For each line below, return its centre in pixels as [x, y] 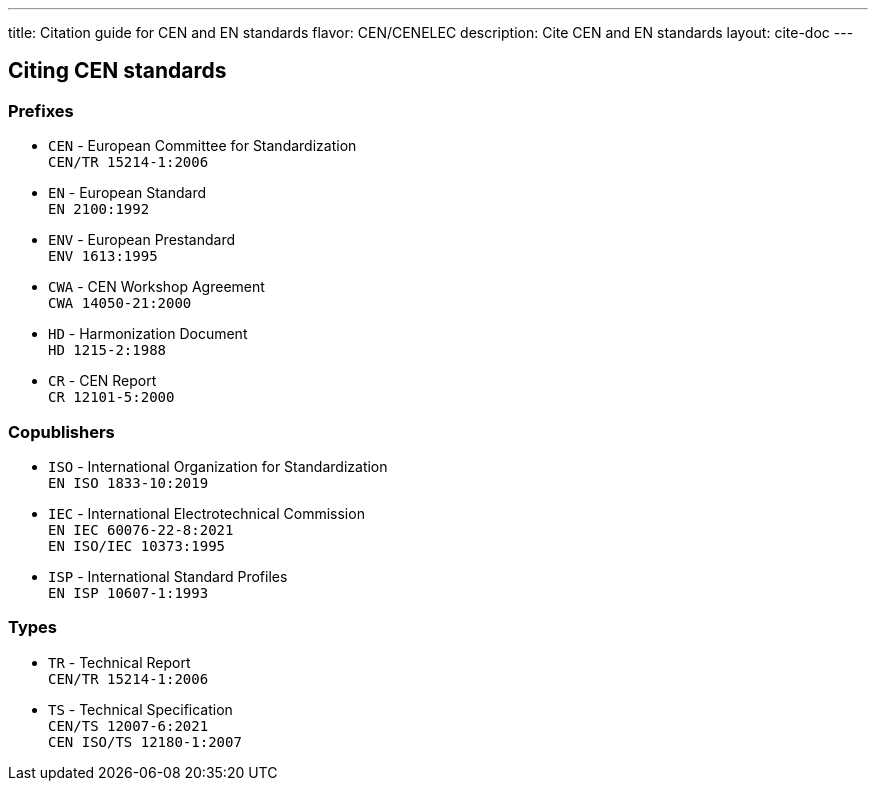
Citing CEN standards [117, 71]
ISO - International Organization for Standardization [218, 466]
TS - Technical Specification [140, 709]
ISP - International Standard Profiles [168, 576]
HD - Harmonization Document [148, 334]
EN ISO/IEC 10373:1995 [137, 545]
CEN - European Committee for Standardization [202, 146]
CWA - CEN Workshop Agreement [156, 287]
